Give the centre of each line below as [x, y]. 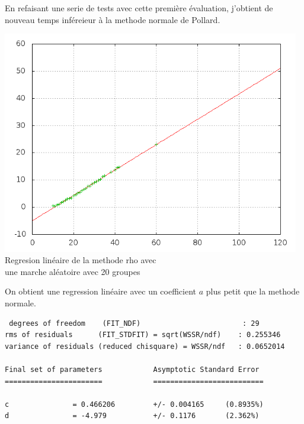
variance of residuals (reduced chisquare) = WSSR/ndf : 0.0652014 [145, 346]
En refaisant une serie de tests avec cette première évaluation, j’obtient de [139, 8]
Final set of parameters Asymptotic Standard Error [132, 370]
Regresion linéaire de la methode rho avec [81, 260]
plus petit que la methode [253, 291]
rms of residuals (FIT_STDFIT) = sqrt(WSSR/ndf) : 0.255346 [143, 335]
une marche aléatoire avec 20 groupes [73, 271]
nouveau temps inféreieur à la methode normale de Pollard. [113, 19]
